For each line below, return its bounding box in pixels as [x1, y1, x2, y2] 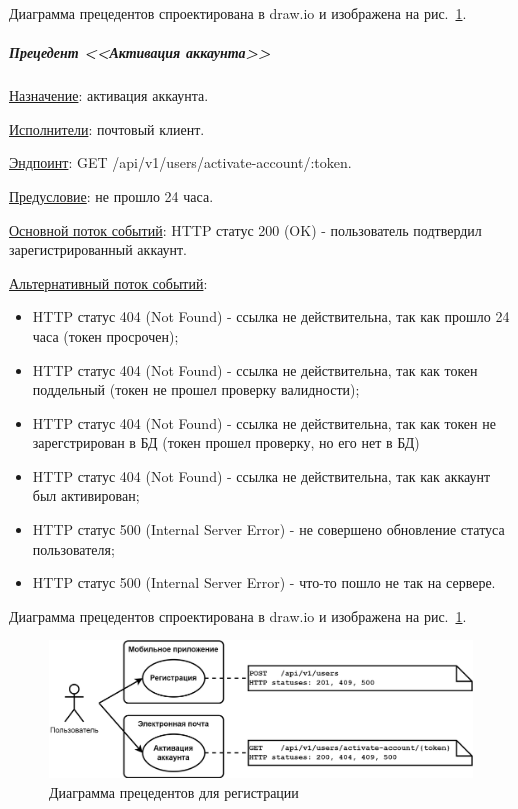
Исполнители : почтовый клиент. [9, 118, 205, 139]
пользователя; [32, 538, 115, 559]
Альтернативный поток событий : [9, 272, 208, 293]
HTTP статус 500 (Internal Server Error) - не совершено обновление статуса [32, 519, 505, 540]
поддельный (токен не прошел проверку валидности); [32, 379, 360, 400]
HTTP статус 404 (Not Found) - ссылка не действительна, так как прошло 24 [32, 306, 510, 327]
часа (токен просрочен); [32, 325, 179, 346]
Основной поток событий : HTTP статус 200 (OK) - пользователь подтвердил [9, 219, 482, 240]
